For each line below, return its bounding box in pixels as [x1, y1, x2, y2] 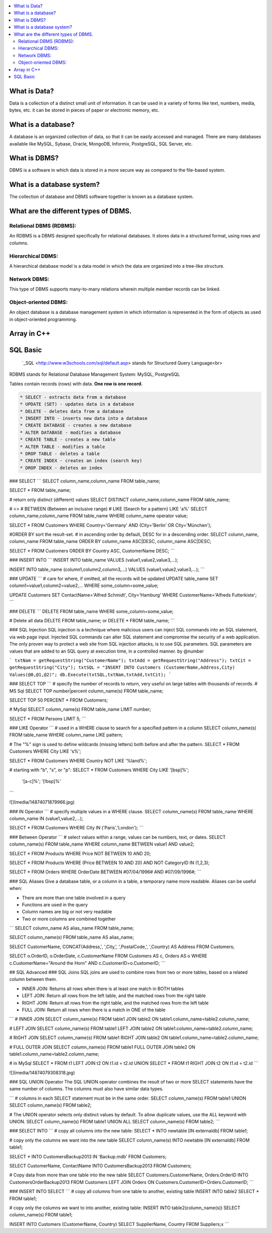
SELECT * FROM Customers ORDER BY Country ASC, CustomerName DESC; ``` [9, 548, 175, 554]
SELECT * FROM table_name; [9, 487, 71, 494]
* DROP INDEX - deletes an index [20, 465, 103, 471]
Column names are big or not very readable [22, 909, 112, 915]
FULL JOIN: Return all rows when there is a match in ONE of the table [22, 1007, 166, 1013]
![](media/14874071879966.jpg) [9, 799, 75, 805]
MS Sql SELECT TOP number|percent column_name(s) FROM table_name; [9, 687, 164, 694]
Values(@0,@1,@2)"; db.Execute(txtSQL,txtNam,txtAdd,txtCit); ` [9, 672, 172, 677]
